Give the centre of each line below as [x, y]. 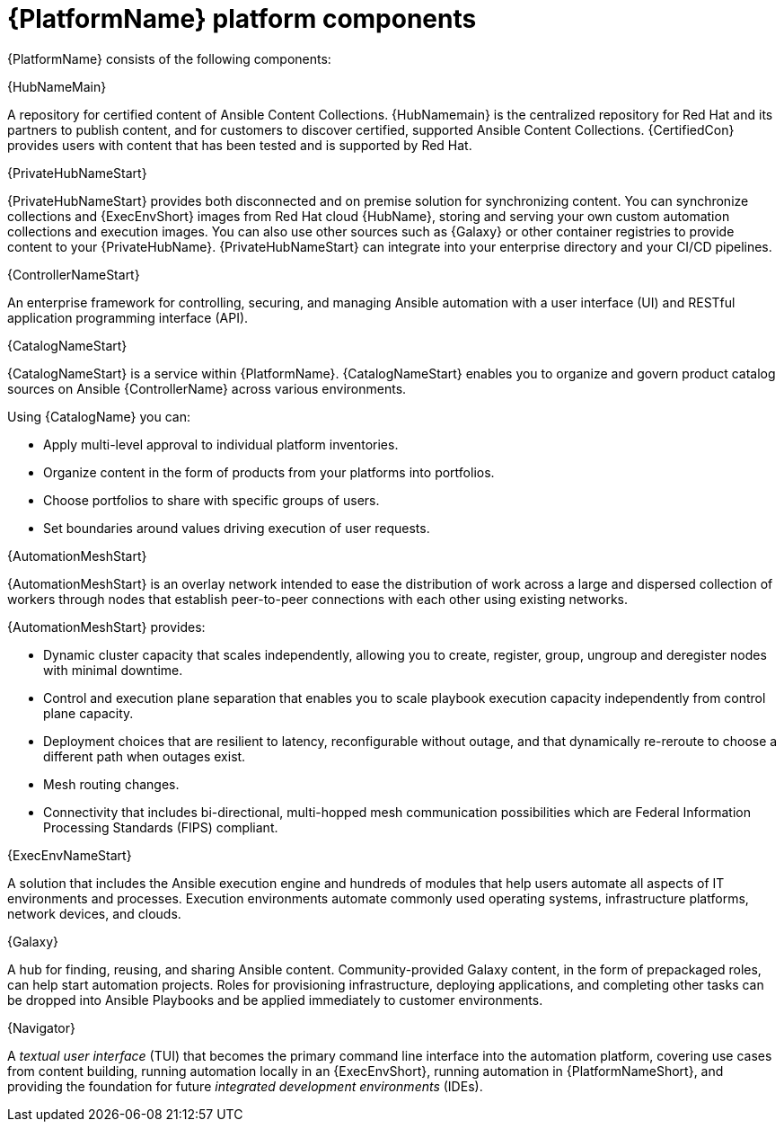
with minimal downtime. [113, 670]
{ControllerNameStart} [74, 274]
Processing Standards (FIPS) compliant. [161, 827]
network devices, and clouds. [94, 913]
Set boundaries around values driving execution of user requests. [237, 528]
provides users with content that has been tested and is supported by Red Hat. [240, 145]
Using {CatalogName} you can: [99, 416]
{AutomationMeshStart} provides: [106, 627]
